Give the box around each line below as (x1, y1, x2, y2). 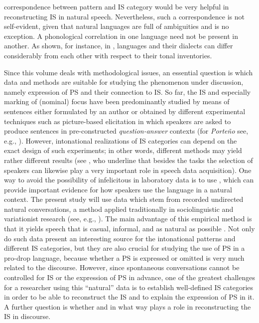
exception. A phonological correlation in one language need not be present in (4, 30, 238, 41)
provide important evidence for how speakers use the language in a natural (4, 184, 232, 194)
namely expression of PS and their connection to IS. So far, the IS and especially (4, 86, 251, 97)
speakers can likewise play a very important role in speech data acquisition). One (4, 164, 252, 175)
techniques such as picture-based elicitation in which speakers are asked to (4, 116, 231, 126)
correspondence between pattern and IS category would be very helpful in (4, 1, 229, 11)
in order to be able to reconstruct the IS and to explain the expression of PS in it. (4, 292, 255, 302)
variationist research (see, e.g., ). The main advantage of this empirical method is (4, 213, 252, 224)
